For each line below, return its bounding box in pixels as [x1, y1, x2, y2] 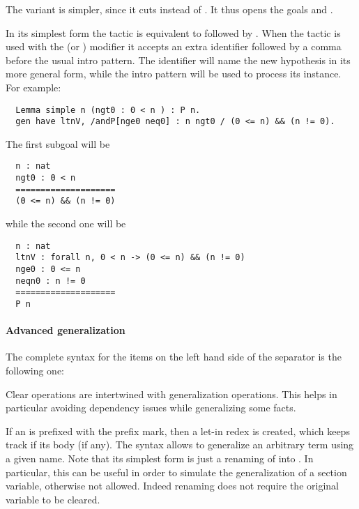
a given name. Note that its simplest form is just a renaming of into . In [6, 450, 314, 465]
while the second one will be [6, 216, 126, 231]
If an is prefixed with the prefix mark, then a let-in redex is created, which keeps [6, 423, 350, 438]
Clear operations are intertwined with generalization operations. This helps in [6, 386, 337, 401]
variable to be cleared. [6, 492, 100, 506]
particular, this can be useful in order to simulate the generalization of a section [6, 464, 347, 479]
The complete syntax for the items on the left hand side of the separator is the [6, 349, 342, 364]
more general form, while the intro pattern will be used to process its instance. [6, 66, 342, 81]
